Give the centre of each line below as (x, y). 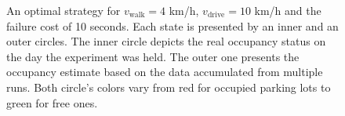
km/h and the (288, 10)
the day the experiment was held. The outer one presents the (153, 56)
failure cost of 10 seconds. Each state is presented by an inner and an (172, 25)
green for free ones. (52, 102)
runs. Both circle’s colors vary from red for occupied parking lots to (169, 87)
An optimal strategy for (64, 10)
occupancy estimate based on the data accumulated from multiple (165, 72)
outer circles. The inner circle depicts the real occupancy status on (166, 41)
